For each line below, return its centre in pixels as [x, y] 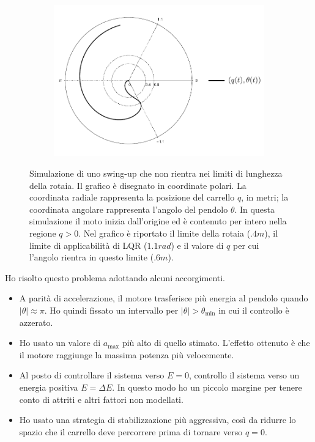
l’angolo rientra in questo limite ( [92, 257]
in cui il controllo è [254, 310]
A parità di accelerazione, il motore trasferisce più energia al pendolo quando [164, 298]
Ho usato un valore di [60, 343]
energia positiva [49, 387]
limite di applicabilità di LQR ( [88, 245]
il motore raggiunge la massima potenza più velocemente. [127, 354]
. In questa [254, 209]
